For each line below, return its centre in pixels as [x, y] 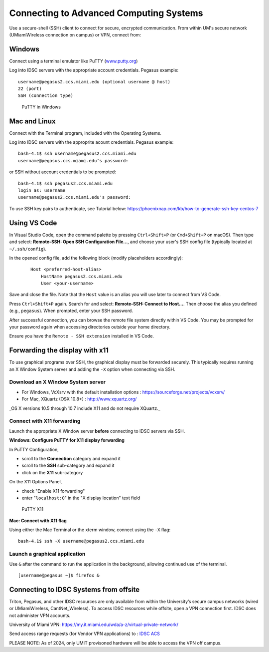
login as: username [42, 190]
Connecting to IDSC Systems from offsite [74, 589]
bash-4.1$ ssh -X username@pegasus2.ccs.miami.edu [81, 541]
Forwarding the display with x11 [59, 350]
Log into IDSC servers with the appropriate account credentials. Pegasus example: [94, 70]
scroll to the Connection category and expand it [71, 458]
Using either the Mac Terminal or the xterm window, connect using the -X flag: [90, 530]
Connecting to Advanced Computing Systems [106, 13]
